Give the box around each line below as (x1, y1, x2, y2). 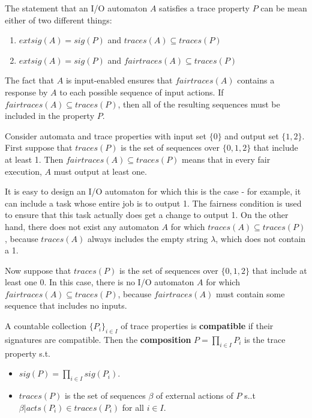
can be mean (260, 2, 307, 14)
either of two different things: (5, 13, 112, 26)
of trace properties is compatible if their (121, 320, 274, 332)
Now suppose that (5, 264, 71, 276)
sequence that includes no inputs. (5, 299, 127, 312)
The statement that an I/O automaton (5, 2, 148, 14)
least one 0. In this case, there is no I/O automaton (5, 276, 194, 288)
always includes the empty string (87, 232, 208, 244)
